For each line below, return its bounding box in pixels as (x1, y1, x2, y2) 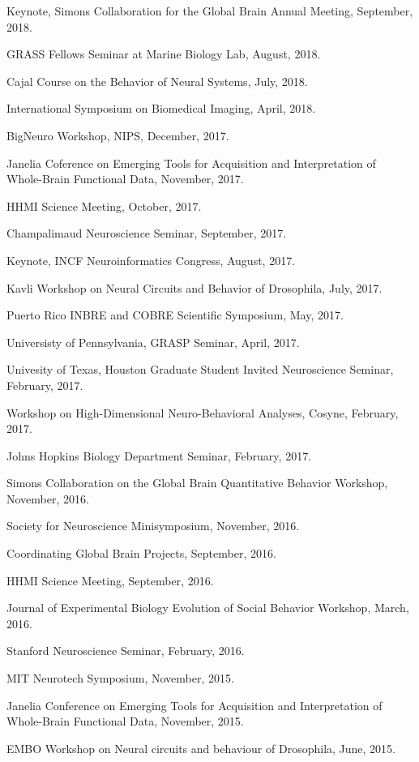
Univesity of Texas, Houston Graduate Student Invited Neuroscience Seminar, (6, 361, 394, 378)
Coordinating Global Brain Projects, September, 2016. (6, 545, 276, 562)
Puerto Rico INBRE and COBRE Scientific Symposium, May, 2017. (6, 306, 344, 323)
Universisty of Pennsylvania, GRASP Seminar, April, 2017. (6, 333, 300, 350)
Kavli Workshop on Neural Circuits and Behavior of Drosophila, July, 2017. (6, 279, 383, 296)
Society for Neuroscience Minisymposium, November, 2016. (6, 517, 300, 534)
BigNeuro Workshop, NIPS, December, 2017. (6, 126, 229, 143)
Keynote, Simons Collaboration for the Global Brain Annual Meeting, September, (6, 2, 413, 19)
